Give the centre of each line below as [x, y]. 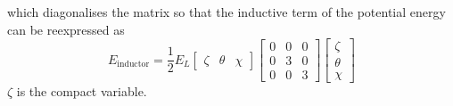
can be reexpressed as [66, 29]
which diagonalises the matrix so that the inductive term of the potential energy [226, 12]
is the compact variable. [82, 91]
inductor [133, 65]
